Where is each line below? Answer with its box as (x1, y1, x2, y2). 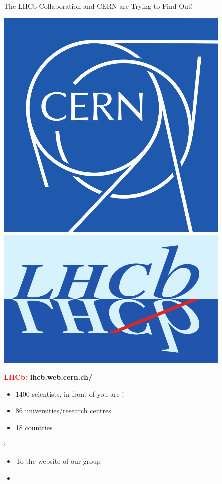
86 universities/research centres (15, 405, 111, 416)
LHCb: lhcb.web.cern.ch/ (4, 372, 92, 382)
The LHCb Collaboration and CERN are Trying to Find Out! (4, 1, 193, 11)
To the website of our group (15, 456, 101, 466)
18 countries (15, 422, 53, 432)
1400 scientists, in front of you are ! (15, 388, 124, 399)
